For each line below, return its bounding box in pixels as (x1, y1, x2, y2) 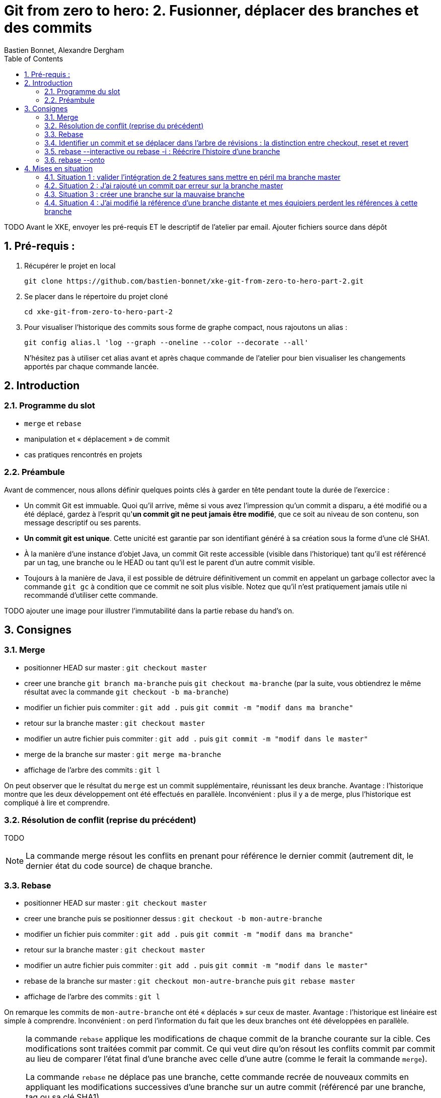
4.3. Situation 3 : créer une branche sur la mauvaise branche (44, 189, 245, 198)
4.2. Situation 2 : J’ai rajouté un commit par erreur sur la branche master (44, 181, 283, 190)
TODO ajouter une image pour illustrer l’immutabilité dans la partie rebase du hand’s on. (4, 606, 294, 615)
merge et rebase (24, 419, 82, 428)
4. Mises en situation (24, 164, 93, 173)
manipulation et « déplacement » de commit (24, 434, 170, 443)
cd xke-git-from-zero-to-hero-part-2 (24, 307, 173, 316)
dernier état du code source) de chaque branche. (26, 860, 213, 871)
